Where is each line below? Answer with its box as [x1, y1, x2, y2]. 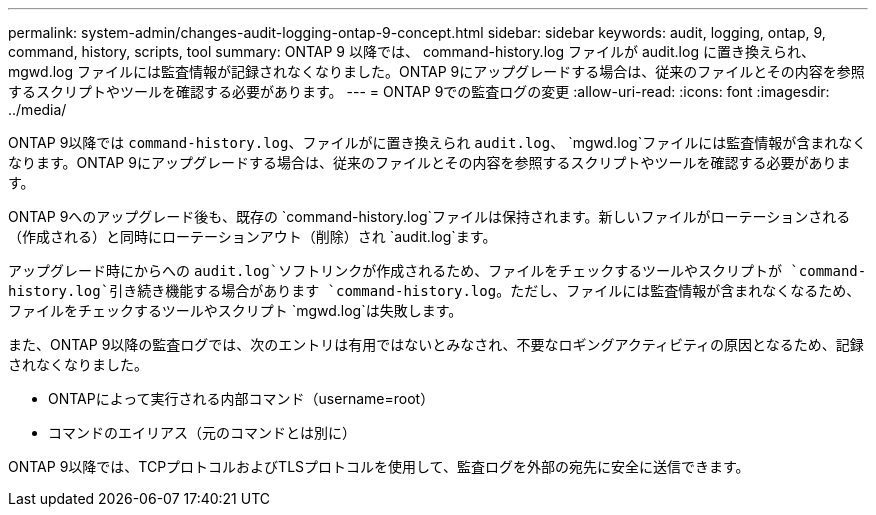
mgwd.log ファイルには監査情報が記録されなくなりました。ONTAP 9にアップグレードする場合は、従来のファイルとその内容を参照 [8, 63, 865, 80]
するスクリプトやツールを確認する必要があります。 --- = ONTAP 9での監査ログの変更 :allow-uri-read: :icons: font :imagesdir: [8, 83, 830, 100]
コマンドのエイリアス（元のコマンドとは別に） [48, 424, 356, 441]
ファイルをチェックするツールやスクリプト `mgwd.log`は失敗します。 [8, 302, 463, 319]
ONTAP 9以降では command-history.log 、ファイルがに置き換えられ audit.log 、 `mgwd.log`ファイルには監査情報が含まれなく [8, 134, 867, 151]
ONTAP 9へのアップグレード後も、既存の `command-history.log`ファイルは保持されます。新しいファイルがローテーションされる [8, 208, 851, 225]
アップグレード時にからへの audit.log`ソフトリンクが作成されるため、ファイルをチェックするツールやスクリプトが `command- [8, 262, 867, 279]
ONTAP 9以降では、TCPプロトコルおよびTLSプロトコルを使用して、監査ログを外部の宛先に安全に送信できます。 [8, 458, 750, 475]
